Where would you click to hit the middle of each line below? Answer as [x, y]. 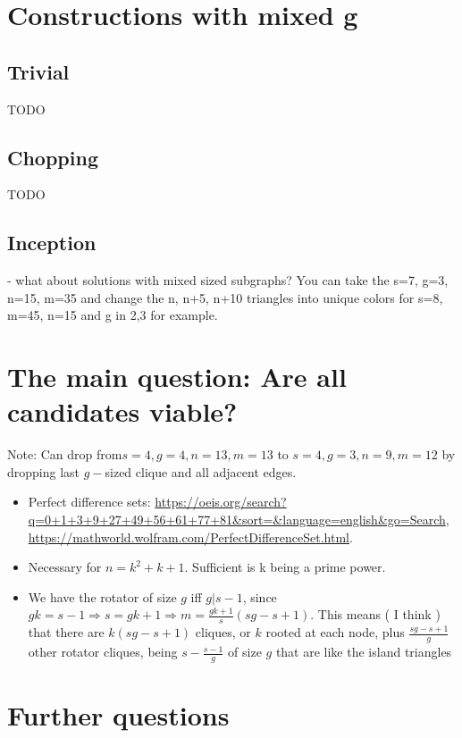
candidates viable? [122, 411]
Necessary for [65, 567]
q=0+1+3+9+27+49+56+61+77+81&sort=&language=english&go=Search [237, 520]
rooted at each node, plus [335, 632]
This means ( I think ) [379, 614]
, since [260, 596]
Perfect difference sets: [89, 502]
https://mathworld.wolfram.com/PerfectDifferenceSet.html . [190, 537]
